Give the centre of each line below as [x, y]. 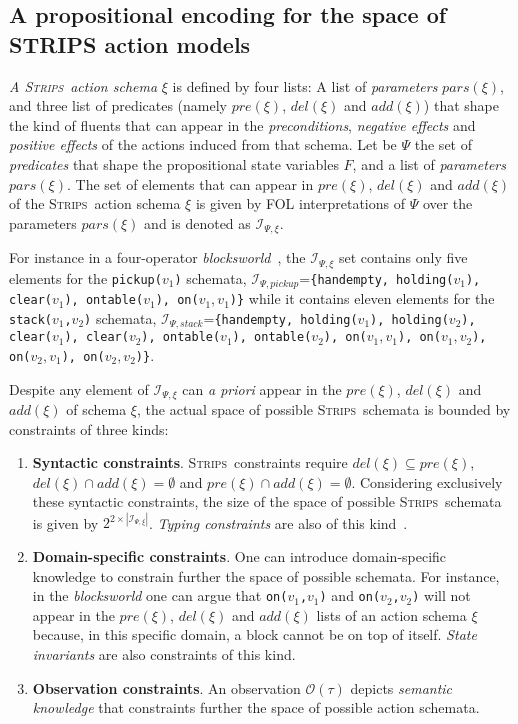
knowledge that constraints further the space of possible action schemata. [256, 707]
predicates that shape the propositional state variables [174, 163]
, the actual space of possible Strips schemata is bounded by [324, 408]
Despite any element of [79, 388]
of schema [96, 408]
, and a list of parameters [429, 163]
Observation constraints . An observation [166, 687]
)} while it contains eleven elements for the [362, 298]
